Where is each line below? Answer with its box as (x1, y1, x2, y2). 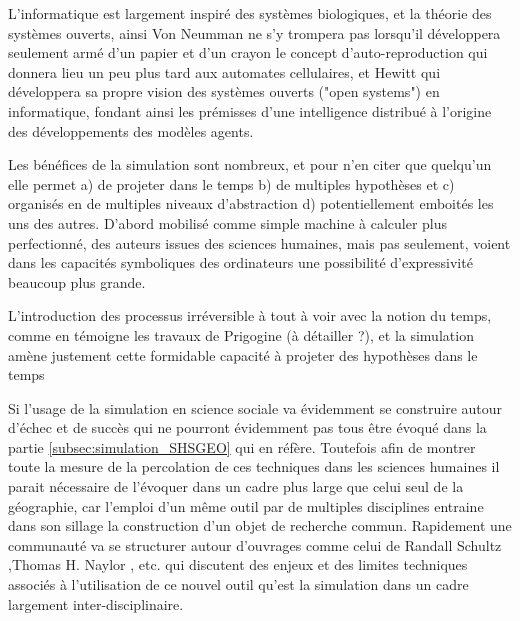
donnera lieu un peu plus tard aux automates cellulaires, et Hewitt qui (8, 61, 441, 82)
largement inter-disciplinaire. (8, 593, 184, 614)
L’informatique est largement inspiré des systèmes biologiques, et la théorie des (8, 3, 492, 23)
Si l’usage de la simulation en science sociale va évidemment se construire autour (8, 397, 503, 418)
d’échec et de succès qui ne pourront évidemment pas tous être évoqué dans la (8, 417, 487, 438)
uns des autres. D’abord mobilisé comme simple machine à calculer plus (8, 212, 448, 233)
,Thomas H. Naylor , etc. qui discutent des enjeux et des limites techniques (8, 554, 468, 575)
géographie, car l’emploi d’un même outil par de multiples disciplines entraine (8, 495, 484, 516)
